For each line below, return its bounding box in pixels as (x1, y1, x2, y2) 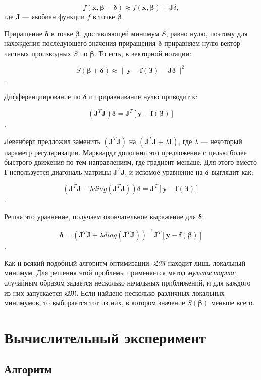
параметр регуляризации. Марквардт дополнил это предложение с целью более (4, 147, 247, 157)
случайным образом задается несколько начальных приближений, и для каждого (4, 277, 251, 288)
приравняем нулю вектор (164, 38, 241, 49)
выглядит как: (211, 166, 253, 177)
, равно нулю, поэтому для (166, 28, 248, 38)
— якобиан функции (22, 11, 85, 21)
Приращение (4, 28, 43, 38)
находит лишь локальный (168, 257, 245, 268)
